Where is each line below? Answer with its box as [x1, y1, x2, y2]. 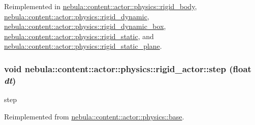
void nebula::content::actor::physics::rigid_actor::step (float [4, 62, 251, 75]
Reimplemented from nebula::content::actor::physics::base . [4, 111, 184, 121]
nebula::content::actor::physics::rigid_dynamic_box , [4, 21, 166, 32]
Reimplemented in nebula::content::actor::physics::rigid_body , [4, 1, 197, 11]
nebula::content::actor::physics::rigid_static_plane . [4, 41, 162, 51]
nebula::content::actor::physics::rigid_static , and [4, 30, 154, 41]
